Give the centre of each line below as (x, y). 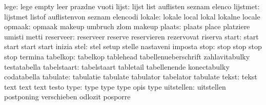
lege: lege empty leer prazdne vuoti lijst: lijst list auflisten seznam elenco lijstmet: (132, 6)
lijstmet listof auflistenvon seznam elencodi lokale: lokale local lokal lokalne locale (132, 16)
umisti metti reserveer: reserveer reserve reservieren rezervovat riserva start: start (131, 36)
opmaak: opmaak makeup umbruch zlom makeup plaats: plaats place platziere (127, 26)
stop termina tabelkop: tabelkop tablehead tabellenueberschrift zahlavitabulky (127, 56)
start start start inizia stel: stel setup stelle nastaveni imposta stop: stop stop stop (133, 46)
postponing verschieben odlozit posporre (67, 97)
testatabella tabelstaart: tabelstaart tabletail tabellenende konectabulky (117, 66)
